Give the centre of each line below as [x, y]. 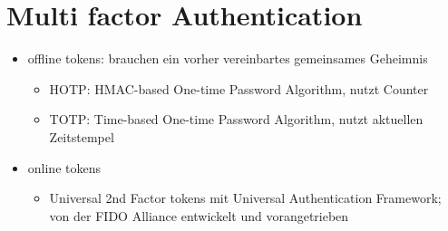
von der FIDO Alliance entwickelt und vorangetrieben [199, 215]
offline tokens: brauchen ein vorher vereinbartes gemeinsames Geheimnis [228, 58]
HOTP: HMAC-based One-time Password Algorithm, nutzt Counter [239, 88]
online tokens [64, 167]
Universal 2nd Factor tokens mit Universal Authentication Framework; [245, 198]
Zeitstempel [82, 136]
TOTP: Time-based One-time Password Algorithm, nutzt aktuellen [236, 119]
